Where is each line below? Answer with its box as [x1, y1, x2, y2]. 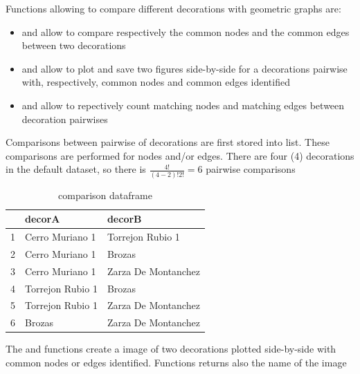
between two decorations [21, 38, 126, 53]
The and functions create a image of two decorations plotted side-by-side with [6, 342, 336, 356]
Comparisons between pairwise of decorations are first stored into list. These [6, 135, 330, 149]
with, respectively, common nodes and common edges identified [21, 75, 290, 89]
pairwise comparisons [206, 162, 296, 176]
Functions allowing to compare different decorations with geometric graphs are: [6, 1, 341, 15]
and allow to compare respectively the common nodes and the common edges [21, 24, 350, 39]
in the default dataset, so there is [6, 162, 146, 176]
